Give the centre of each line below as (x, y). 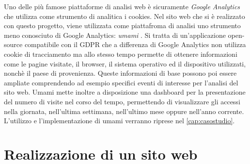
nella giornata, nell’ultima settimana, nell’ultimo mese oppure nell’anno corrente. (124, 111)
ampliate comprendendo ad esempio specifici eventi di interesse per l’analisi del (121, 82)
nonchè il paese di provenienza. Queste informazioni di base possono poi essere (120, 73)
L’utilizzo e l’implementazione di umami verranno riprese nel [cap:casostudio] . (119, 121)
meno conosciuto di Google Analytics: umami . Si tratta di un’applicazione (115, 35)
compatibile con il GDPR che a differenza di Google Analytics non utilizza (135, 44)
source (13, 44)
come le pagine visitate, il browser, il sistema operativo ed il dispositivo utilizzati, (125, 63)
